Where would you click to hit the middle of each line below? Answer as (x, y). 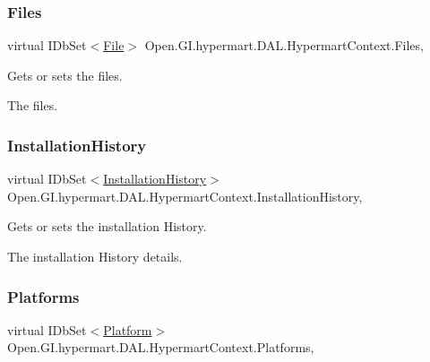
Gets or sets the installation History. (107, 226)
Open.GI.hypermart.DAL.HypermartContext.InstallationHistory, (185, 196)
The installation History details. (95, 256)
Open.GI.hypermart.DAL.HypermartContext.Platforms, (161, 347)
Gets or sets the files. (65, 75)
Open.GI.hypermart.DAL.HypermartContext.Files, (284, 45)
